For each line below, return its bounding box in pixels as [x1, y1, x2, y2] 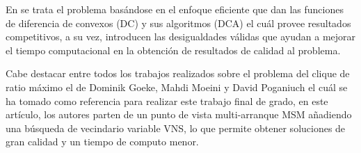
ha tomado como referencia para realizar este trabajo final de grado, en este [6, 93, 328, 108]
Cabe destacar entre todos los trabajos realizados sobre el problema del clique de [6, 66, 350, 81]
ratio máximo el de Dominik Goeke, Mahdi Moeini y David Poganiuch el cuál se [6, 79, 348, 94]
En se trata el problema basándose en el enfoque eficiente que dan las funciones [6, 2, 344, 16]
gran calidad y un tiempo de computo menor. [6, 134, 199, 149]
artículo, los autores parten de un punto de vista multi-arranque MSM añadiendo [6, 107, 352, 122]
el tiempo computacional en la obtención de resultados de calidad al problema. [6, 42, 341, 57]
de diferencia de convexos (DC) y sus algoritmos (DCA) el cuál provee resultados [6, 15, 351, 30]
